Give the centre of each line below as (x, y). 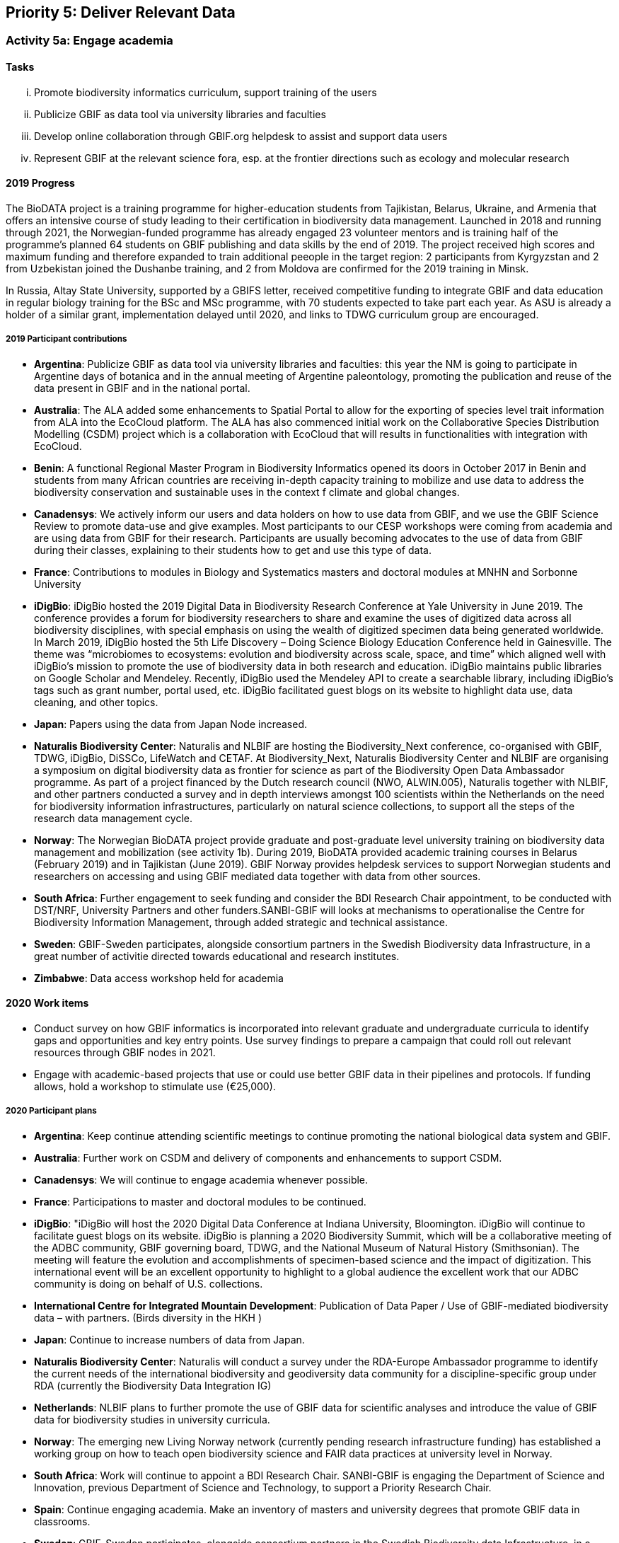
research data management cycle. (114, 818)
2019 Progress (40, 183)
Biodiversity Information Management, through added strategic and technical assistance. (241, 922)
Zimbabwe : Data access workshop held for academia (159, 978)
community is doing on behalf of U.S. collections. (149, 1283)
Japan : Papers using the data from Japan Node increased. (170, 724)
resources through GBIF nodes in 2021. (125, 1052)
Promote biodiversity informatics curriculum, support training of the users (206, 92)
